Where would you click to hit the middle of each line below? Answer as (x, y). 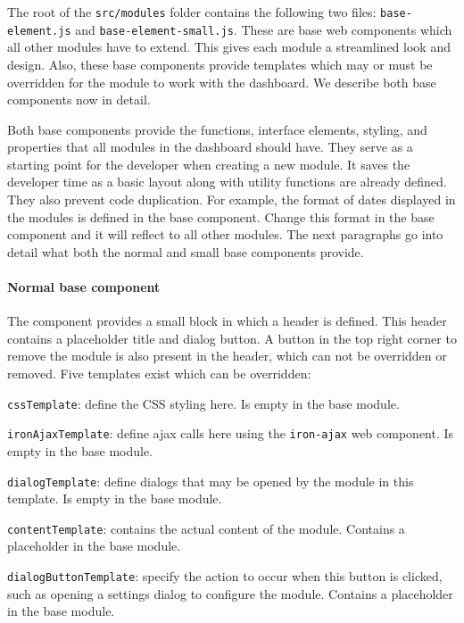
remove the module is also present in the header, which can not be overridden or (227, 356)
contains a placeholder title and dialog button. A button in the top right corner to (232, 338)
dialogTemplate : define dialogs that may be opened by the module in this (211, 481)
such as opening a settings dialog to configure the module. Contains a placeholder (230, 593)
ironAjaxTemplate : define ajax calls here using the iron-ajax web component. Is (231, 433)
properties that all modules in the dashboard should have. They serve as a (210, 147)
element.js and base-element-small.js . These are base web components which (230, 29)
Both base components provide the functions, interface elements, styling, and (217, 129)
